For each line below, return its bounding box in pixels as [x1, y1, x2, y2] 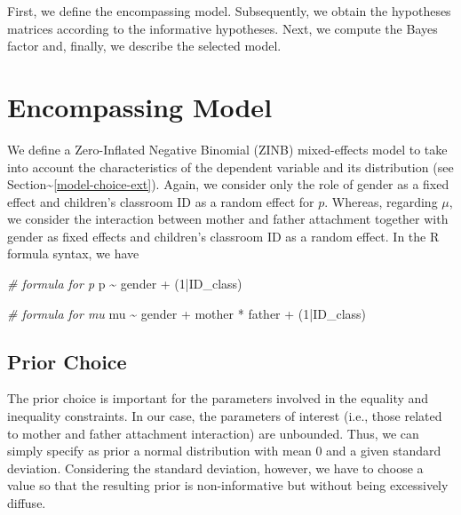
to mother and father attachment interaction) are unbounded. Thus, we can [7, 424, 419, 442]
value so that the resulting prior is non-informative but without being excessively [7, 476, 449, 495]
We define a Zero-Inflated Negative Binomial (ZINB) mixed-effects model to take [7, 139, 448, 158]
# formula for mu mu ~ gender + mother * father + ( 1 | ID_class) [7, 304, 367, 322]
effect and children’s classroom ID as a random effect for [7, 192, 314, 210]
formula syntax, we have [7, 244, 139, 263]
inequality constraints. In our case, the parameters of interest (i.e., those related [7, 407, 442, 425]
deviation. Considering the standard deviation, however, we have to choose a [7, 458, 424, 477]
